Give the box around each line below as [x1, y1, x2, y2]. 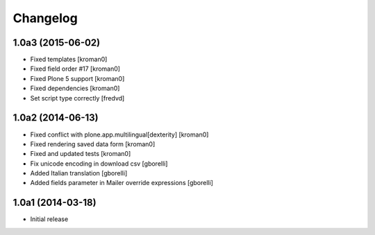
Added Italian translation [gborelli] [30, 169, 128, 177]
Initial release [30, 215, 69, 223]
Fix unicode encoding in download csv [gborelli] [30, 159, 168, 168]
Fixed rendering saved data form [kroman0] [30, 139, 156, 148]
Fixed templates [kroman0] [30, 55, 108, 64]
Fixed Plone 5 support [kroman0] [30, 74, 125, 82]
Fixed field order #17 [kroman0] [30, 64, 121, 73]
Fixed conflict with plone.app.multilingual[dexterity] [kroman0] [30, 130, 209, 139]
